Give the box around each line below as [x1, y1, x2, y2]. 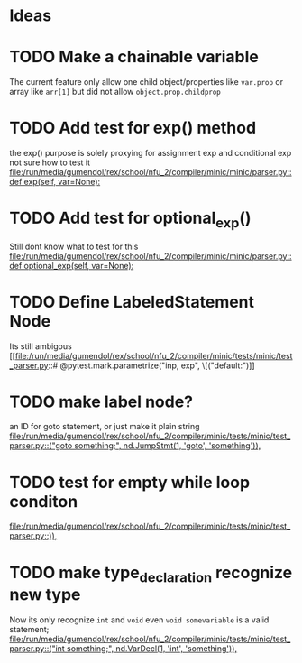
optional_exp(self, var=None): [23, 260, 134, 271]
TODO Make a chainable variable [9, 47, 259, 68]
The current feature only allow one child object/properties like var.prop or [9, 77, 284, 87]
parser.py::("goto [9, 440, 73, 451]
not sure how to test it [9, 157, 91, 168]
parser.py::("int [9, 642, 65, 654]
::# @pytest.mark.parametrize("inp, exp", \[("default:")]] [48, 360, 255, 371]
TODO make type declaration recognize [9, 562, 293, 586]
